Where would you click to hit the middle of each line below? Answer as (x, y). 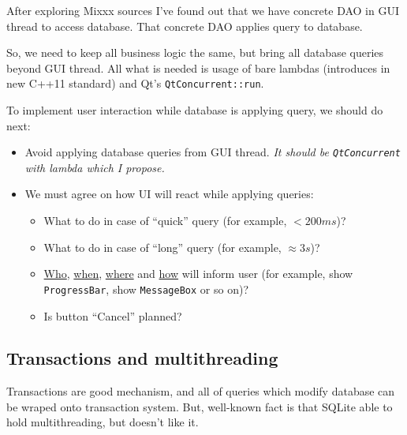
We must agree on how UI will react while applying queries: (169, 194)
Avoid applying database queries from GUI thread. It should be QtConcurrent (213, 152)
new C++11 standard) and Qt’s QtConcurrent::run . (135, 83)
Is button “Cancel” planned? (113, 315)
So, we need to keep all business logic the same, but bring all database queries (195, 52)
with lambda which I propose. (95, 167)
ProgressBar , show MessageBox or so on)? (146, 289)
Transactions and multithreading (142, 358)
